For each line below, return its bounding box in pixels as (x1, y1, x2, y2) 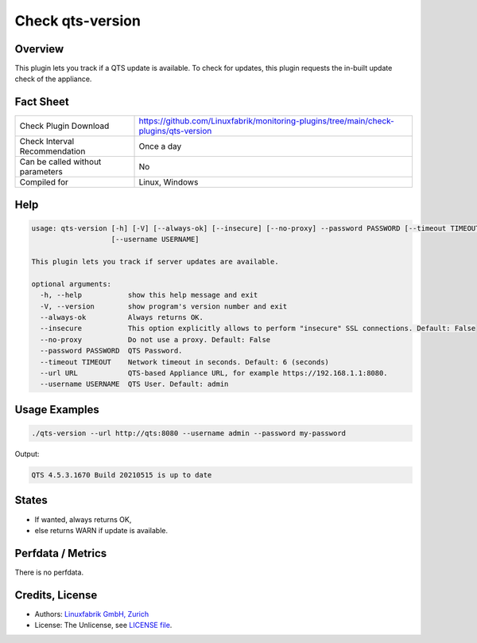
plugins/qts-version (138, 126, 212, 137)
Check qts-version (14, 12, 141, 29)
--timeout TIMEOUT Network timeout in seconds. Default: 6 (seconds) (40, 357, 330, 366)
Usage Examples (14, 403, 99, 416)
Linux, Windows (138, 177, 199, 188)
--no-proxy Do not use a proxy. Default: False (40, 335, 271, 344)
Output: (14, 450, 40, 459)
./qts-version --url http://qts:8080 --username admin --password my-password (31, 429, 346, 438)
